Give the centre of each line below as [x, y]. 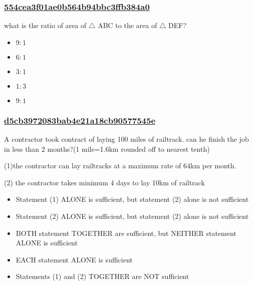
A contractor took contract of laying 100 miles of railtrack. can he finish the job [126, 139]
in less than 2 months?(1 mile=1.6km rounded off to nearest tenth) [107, 149]
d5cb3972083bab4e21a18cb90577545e [80, 120]
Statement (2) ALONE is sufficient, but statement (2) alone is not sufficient [132, 216]
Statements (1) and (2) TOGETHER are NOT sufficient [102, 276]
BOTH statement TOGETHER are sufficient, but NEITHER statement [126, 233]
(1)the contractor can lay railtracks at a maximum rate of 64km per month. [120, 166]
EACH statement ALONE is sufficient [74, 259]
